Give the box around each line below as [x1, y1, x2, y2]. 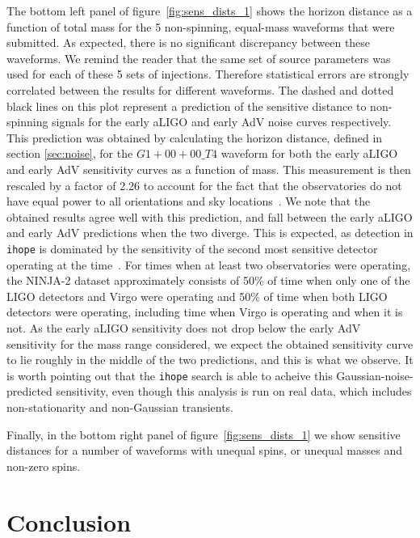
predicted [6, 383, 52, 400]
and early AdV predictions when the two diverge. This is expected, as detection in [6, 224, 414, 241]
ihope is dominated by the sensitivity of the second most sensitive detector [6, 239, 378, 256]
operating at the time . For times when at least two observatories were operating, [6, 256, 411, 273]
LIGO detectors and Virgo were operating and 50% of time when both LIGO [6, 287, 388, 304]
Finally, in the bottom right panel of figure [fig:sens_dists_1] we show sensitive [6, 426, 401, 443]
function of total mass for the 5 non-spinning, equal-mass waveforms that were [6, 18, 395, 35]
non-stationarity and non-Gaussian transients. [6, 398, 233, 415]
